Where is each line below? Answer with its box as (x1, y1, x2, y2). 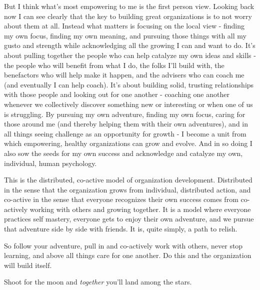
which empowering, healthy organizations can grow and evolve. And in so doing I (4, 138, 252, 148)
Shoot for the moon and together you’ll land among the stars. (4, 276, 192, 287)
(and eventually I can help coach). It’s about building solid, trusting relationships (4, 79, 254, 89)
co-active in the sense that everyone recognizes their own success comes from (4, 194, 238, 204)
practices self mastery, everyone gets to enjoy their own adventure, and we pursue (4, 213, 254, 224)
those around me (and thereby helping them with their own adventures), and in (4, 118, 248, 129)
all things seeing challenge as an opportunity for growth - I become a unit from (4, 128, 246, 138)
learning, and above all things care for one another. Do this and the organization (4, 250, 251, 260)
